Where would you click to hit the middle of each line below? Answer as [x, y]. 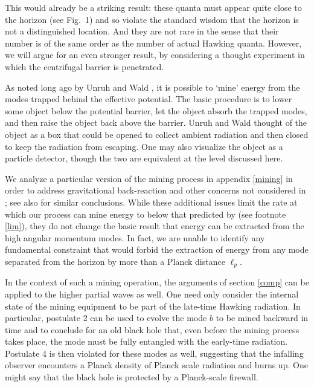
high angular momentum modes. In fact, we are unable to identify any [135, 237]
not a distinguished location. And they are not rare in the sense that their [142, 31]
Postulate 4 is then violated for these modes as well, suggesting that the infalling [154, 353]
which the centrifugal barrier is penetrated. [85, 66]
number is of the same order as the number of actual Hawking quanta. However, [153, 43]
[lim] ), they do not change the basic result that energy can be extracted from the [155, 226]
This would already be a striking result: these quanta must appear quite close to [153, 7]
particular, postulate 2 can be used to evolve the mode [106, 318]
